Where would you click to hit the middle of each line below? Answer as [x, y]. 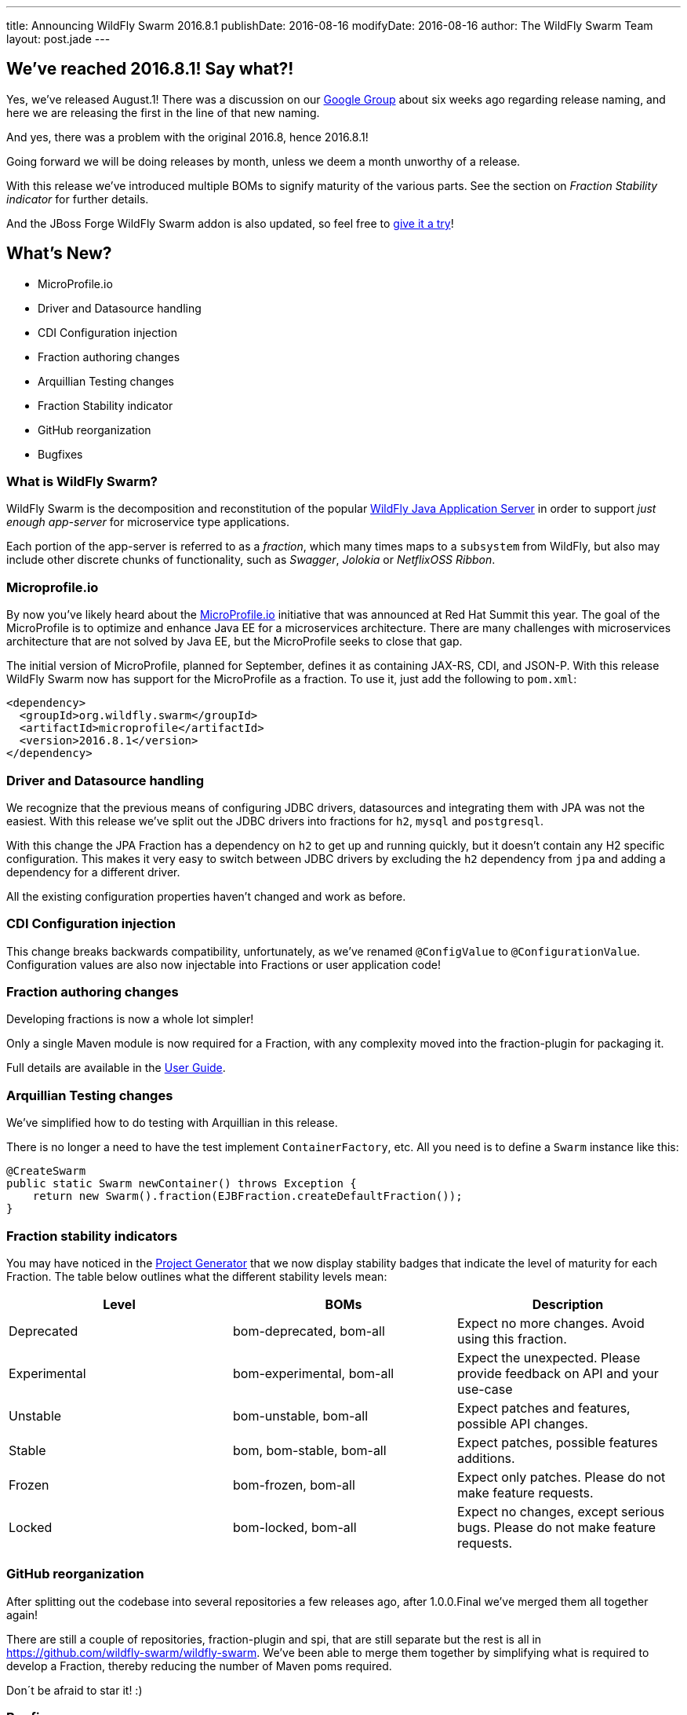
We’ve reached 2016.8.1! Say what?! [150, 69]
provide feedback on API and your [558, 1373]
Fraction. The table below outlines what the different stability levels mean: [197, 1276]
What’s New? [59, 254]
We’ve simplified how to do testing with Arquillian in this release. [172, 1123]
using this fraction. [512, 1338]
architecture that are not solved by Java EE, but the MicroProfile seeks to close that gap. [234, 642]
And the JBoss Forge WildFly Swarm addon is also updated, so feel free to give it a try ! [230, 223]
